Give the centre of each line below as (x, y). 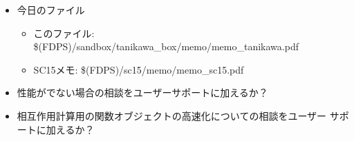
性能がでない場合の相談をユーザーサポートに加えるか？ (142, 93)
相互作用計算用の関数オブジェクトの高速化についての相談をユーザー (172, 115)
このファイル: (64, 33)
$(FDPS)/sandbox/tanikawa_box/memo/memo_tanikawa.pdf (166, 46)
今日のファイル (51, 10)
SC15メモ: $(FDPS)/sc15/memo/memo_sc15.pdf (139, 69)
